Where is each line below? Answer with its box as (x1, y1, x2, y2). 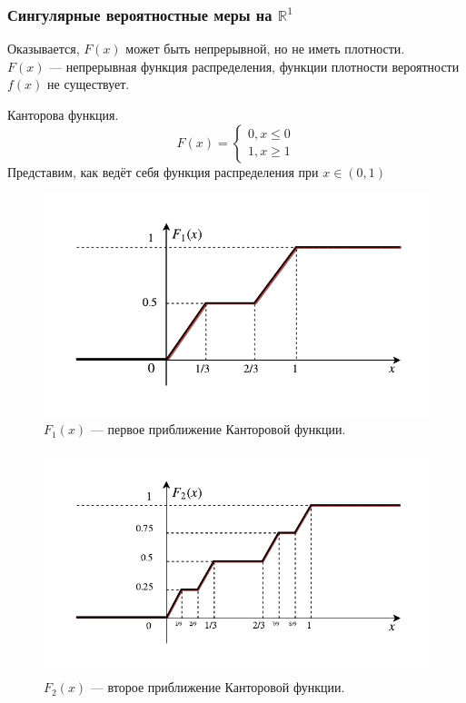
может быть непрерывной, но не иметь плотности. (125, 39, 405, 58)
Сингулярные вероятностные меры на (7, 3, 273, 25)
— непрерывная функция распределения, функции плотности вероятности (49, 56, 460, 75)
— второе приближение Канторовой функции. (90, 678, 345, 697)
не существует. (47, 74, 130, 94)
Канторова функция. (7, 105, 119, 124)
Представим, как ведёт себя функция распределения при (7, 162, 319, 181)
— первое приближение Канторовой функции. (90, 420, 346, 439)
